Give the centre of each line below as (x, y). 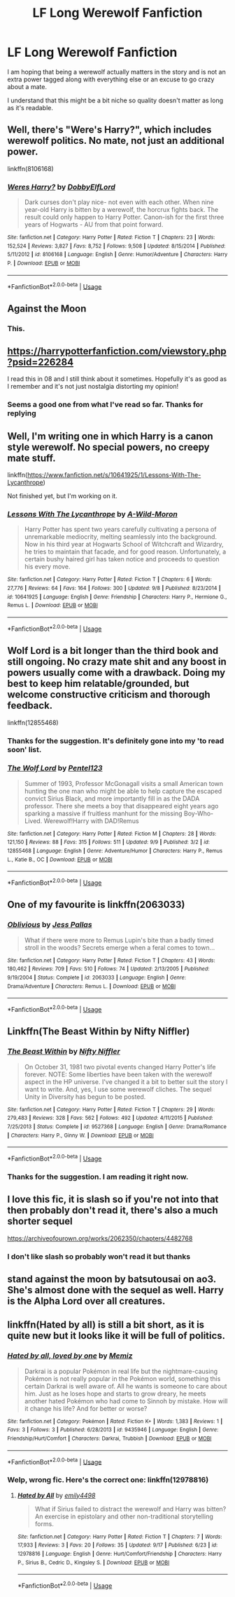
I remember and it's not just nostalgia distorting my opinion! (93, 387)
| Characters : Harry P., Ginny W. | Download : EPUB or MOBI (80, 1135)
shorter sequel (40, 1221)
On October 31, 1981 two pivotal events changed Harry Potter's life (120, 1067)
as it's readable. (30, 107)
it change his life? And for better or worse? (86, 1408)
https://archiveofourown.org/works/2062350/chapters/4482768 (100, 1238)
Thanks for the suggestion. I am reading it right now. (98, 1177)
